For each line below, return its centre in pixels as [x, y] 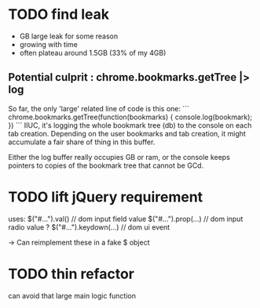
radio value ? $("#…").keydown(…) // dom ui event [89, 227]
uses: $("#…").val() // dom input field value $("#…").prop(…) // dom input [126, 219]
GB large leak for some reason [69, 36]
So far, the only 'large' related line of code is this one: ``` [99, 108]
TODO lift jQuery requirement [106, 197]
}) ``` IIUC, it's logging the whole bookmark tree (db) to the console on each [130, 125]
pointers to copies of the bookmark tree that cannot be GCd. [106, 165]
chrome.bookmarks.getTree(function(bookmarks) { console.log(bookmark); [130, 117]
